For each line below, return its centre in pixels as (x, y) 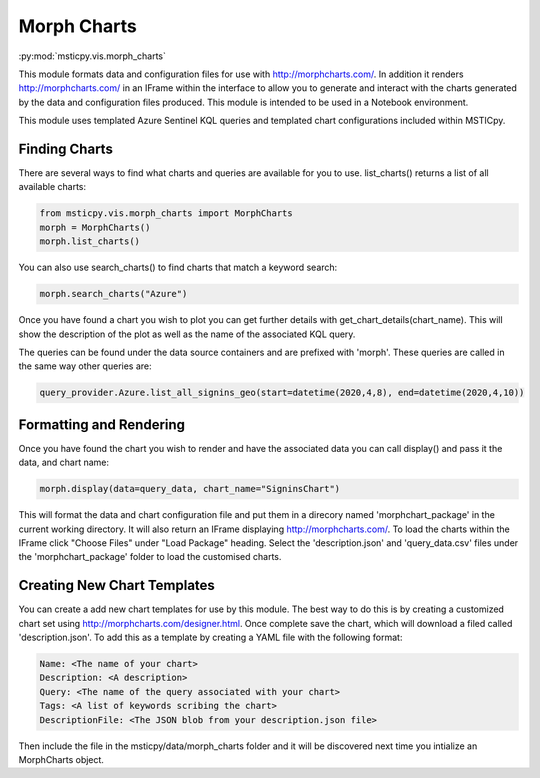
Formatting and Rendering (101, 424)
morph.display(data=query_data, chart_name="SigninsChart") (190, 489)
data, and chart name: (64, 462)
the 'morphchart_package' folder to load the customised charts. (150, 557)
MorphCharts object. (61, 759)
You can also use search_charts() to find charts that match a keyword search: (178, 267)
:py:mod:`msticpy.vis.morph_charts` (92, 56)
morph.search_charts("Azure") (113, 294)
